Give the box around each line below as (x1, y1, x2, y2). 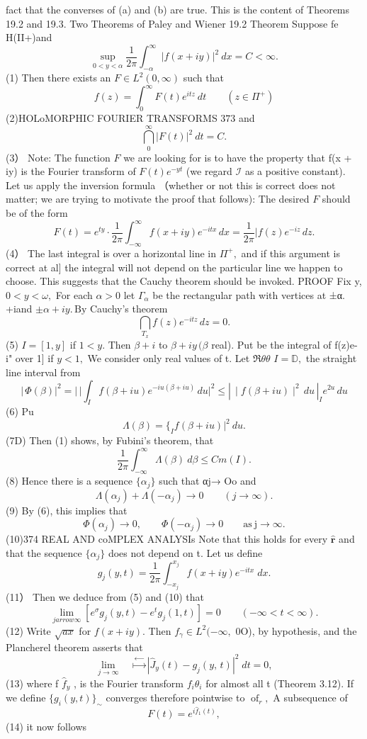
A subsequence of (273, 690, 348, 705)
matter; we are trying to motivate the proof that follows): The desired (6, 191, 310, 206)
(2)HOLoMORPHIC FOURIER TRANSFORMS (6, 110, 218, 125)
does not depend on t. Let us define (108, 545, 263, 560)
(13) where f (6, 676, 59, 691)
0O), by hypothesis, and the (235, 623, 357, 638)
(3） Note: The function (6, 150, 111, 164)
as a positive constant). (244, 164, 346, 179)
